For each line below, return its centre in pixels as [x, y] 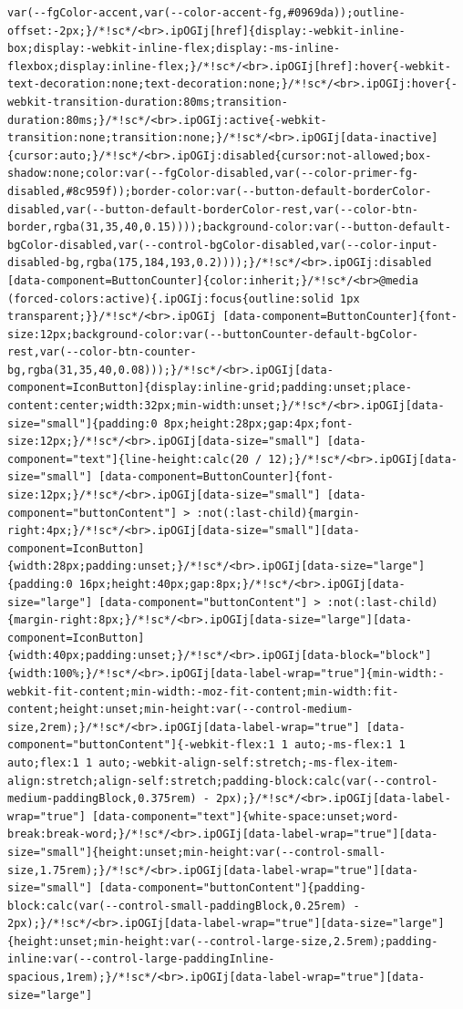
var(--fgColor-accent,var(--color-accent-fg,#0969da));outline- [206, 13]
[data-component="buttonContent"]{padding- [232, 888]
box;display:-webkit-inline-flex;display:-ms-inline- [174, 49]
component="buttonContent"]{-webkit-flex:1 [141, 745]
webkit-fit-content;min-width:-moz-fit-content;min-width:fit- [203, 691]
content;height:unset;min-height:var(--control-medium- [180, 710]
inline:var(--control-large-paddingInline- [141, 959]
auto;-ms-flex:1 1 [350, 745]
